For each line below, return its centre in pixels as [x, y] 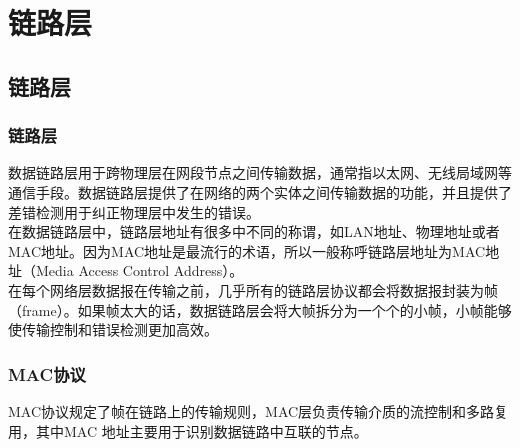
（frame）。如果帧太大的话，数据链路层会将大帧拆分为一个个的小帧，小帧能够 [260, 309]
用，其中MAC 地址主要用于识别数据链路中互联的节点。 [188, 430]
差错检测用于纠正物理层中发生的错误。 [134, 211]
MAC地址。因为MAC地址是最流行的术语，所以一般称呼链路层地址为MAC [247, 250]
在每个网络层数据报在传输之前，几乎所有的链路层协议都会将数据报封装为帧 [253, 289]
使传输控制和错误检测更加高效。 [113, 329]
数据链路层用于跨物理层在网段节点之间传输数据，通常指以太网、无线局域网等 [260, 172]
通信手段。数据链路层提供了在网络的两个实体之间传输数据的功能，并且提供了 [260, 191]
